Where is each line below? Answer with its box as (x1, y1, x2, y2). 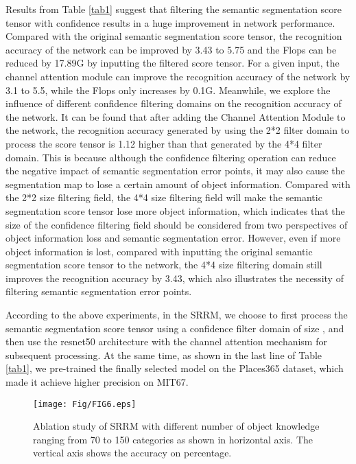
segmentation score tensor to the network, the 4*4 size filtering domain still (5, 257, 322, 272)
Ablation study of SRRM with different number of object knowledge (33, 419, 320, 433)
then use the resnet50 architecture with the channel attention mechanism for (5, 334, 327, 349)
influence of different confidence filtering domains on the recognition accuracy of (5, 96, 342, 111)
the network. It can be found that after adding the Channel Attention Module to (5, 109, 346, 124)
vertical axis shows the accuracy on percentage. (33, 445, 232, 460)
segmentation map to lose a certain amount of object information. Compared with (5, 176, 351, 191)
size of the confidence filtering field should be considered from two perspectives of (5, 217, 348, 231)
